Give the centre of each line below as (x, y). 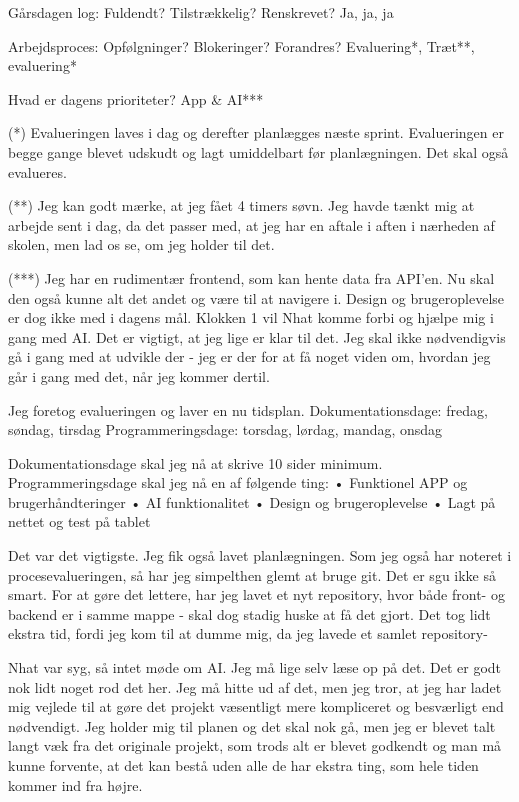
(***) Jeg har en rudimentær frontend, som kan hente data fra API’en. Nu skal (251, 277)
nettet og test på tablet (79, 521)
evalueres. (37, 171)
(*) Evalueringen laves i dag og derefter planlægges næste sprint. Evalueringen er (256, 132)
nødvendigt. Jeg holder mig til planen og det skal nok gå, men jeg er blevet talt (252, 725)
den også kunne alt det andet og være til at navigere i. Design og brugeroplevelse (256, 297)
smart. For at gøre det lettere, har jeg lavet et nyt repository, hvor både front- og (256, 594)
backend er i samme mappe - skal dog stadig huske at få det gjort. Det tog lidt (249, 613)
